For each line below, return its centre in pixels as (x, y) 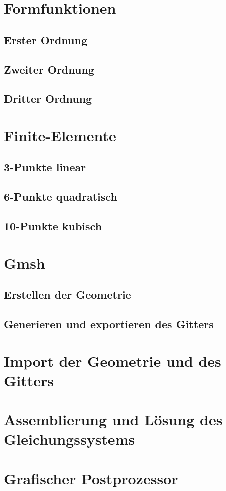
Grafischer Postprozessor (91, 478)
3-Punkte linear (45, 167)
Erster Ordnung (46, 40)
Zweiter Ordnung (49, 69)
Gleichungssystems (70, 439)
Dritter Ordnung (48, 99)
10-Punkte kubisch (53, 226)
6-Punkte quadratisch (61, 197)
